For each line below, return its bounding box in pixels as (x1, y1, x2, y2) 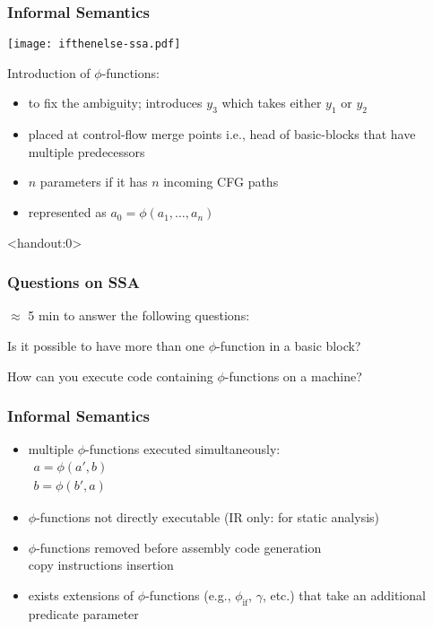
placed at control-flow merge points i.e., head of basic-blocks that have (28, 125, 416, 144)
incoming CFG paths (163, 172, 279, 191)
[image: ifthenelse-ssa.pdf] (7, 38, 181, 51)
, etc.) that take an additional (262, 585, 426, 604)
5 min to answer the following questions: (28, 306, 250, 325)
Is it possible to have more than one (7, 336, 204, 355)
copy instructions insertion (28, 555, 174, 574)
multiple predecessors (28, 142, 145, 161)
